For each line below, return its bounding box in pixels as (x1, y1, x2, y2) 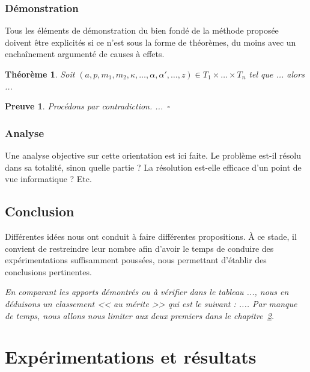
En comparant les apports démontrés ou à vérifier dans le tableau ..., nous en (5, 285, 289, 298)
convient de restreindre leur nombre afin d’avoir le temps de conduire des (5, 242, 274, 254)
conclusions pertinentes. (5, 265, 92, 278)
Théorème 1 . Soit (5, 68, 75, 80)
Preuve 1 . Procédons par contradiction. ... (5, 100, 163, 112)
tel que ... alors (249, 68, 305, 80)
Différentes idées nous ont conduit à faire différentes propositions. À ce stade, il (5, 230, 297, 242)
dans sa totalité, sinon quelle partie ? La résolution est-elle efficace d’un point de (5, 160, 302, 173)
